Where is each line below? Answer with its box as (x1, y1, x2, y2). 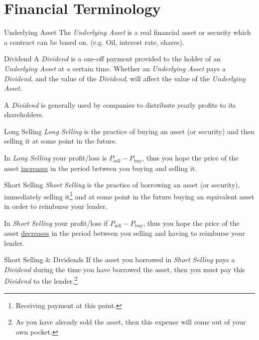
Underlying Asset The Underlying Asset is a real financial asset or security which (4, 27, 251, 37)
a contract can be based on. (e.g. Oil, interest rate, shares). (4, 36, 184, 47)
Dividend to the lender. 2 (4, 274, 78, 286)
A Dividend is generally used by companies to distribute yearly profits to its (4, 99, 236, 110)
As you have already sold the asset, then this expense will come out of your (15, 317, 246, 327)
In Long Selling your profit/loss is (4, 153, 107, 163)
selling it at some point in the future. (4, 136, 117, 146)
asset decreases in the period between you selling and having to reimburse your (4, 228, 245, 238)
